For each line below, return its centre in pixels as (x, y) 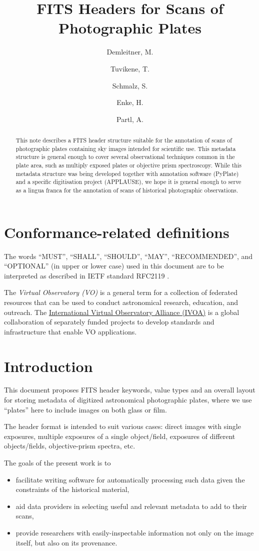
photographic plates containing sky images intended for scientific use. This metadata (126, 148)
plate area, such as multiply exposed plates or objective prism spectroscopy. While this (128, 165)
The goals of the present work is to (57, 463)
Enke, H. (130, 102)
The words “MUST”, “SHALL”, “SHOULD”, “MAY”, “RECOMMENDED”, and (128, 256)
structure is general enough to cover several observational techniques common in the (125, 157)
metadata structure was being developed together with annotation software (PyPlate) (127, 173)
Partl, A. (130, 119)
